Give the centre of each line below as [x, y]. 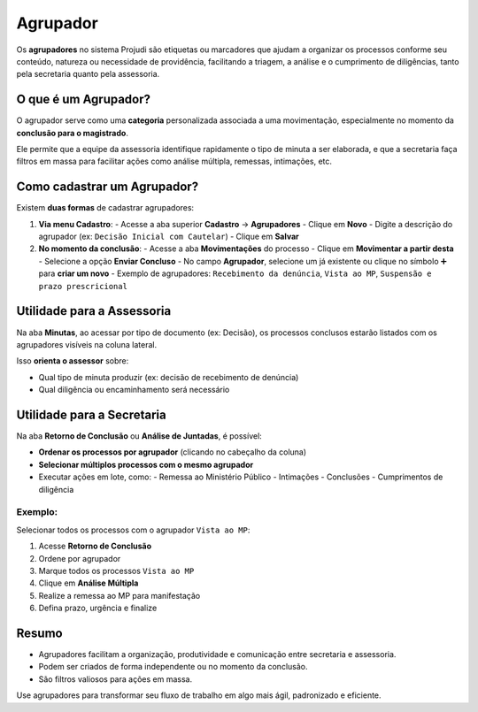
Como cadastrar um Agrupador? [108, 187]
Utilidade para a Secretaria [92, 414]
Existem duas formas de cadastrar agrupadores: [105, 208]
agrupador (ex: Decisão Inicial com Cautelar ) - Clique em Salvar [169, 237]
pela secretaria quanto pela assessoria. [88, 74]
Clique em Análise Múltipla [89, 583]
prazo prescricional [83, 286]
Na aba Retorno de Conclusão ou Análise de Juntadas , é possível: [139, 436]
